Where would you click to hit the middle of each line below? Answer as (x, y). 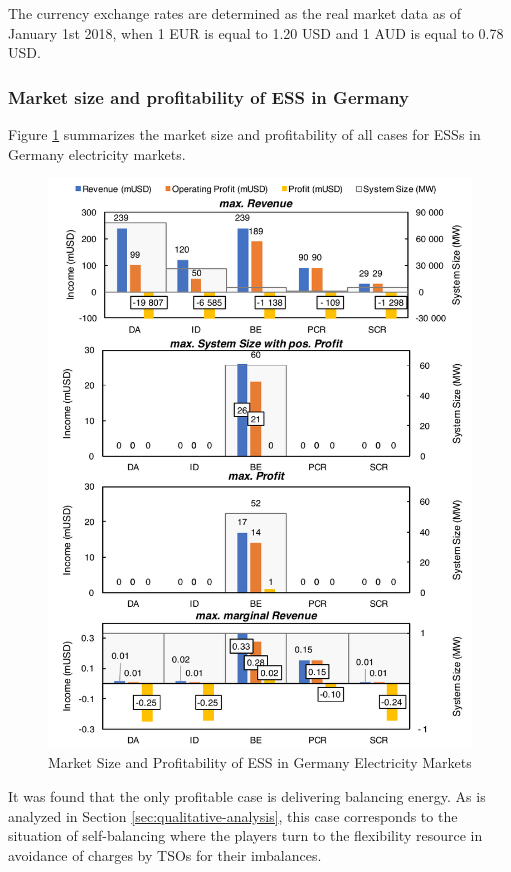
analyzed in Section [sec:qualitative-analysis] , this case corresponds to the (233, 815)
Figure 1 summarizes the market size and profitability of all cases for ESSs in (244, 134)
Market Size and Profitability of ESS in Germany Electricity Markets (260, 762)
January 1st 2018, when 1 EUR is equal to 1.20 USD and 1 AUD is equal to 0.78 (256, 32)
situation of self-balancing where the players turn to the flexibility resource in (245, 835)
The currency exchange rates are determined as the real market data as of (235, 13)
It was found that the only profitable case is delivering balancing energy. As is (247, 795)
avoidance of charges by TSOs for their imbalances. (165, 854)
